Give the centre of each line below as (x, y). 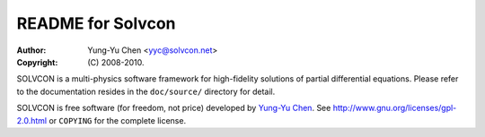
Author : (31, 50)
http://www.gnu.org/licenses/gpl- (395, 108)
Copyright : (37, 62)
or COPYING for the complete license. (118, 120)
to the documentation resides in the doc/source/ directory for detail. (146, 91)
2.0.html (32, 120)
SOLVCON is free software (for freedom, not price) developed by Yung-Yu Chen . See (174, 108)
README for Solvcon (96, 23)
